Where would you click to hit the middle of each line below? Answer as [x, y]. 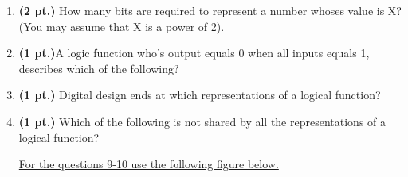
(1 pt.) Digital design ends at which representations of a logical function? [200, 95]
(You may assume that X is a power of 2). [122, 26]
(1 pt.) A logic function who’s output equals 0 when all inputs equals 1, [194, 53]
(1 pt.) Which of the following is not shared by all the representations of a [202, 121]
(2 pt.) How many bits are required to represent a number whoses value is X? [210, 10]
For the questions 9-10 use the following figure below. [149, 164]
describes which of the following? [99, 68]
